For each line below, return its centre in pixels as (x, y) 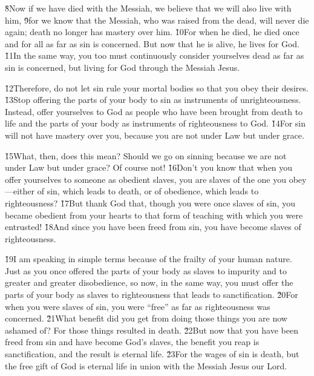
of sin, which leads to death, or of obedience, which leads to (148, 191)
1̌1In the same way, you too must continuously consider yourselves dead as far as (155, 55)
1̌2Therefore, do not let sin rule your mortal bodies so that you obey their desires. (157, 87)
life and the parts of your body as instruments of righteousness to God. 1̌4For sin (155, 123)
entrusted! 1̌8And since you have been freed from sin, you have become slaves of (153, 227)
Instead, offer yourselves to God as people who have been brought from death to (154, 111)
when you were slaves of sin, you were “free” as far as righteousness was (138, 306)
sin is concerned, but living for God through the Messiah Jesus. (123, 67)
